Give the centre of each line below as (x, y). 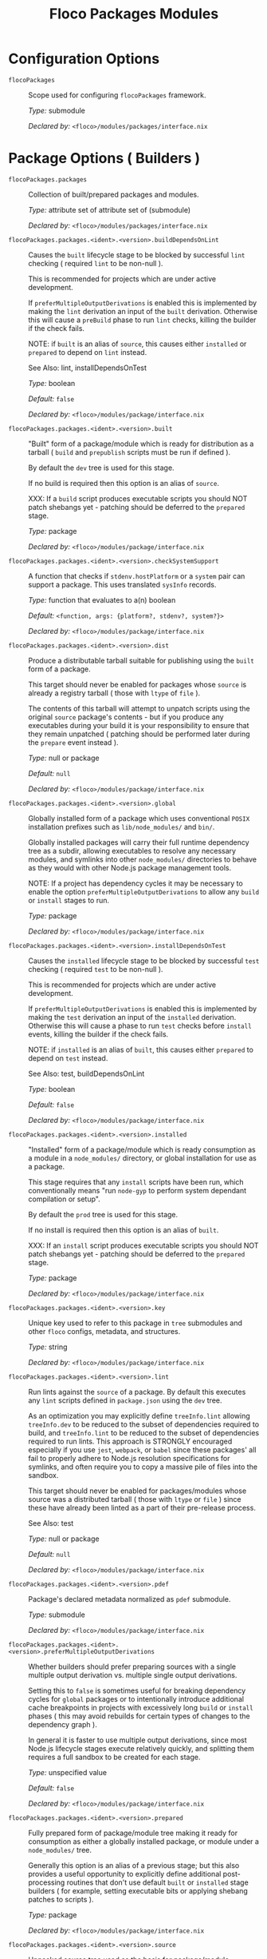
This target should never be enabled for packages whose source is (137, 684)
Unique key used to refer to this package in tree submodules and (135, 1323)
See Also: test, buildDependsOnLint (86, 1073)
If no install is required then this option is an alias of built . (124, 1230)
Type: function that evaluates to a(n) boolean (102, 599)
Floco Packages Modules (134, 14)
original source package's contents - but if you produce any (126, 717)
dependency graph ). (63, 1724)
